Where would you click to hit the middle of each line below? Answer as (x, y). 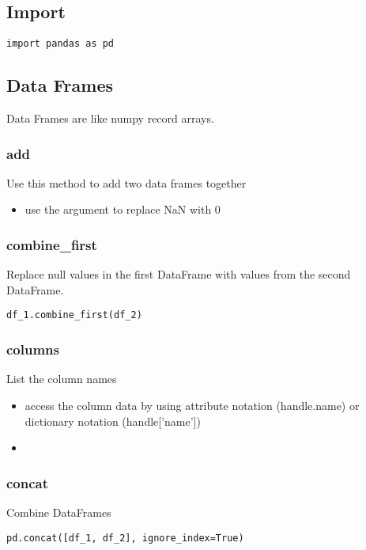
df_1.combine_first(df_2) (74, 315)
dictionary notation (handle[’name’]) (113, 421)
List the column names (62, 379)
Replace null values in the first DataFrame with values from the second (179, 274)
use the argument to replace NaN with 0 (123, 209)
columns (33, 349)
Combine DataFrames (59, 512)
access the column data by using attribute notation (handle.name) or (192, 405)
